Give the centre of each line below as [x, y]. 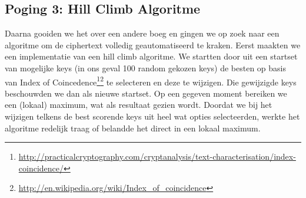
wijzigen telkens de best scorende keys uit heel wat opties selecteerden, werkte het [152, 116]
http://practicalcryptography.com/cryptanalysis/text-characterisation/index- [157, 156]
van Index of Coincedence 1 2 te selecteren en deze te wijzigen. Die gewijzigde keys [151, 81]
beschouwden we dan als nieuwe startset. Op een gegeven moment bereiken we [146, 93]
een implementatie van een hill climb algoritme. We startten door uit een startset [151, 56]
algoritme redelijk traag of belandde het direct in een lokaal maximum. [133, 128]
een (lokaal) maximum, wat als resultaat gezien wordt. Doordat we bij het [139, 105]
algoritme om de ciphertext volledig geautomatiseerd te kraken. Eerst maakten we [153, 44]
